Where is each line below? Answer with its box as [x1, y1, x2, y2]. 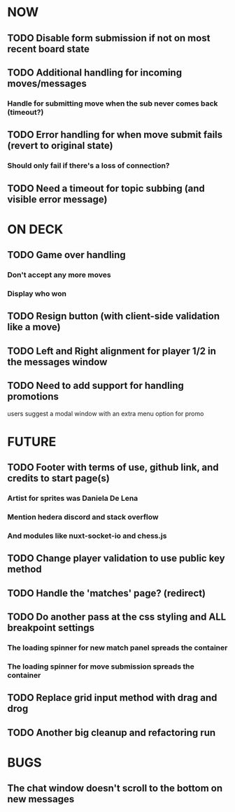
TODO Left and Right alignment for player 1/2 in [7, 345, 217, 357]
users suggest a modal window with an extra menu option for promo [7, 409, 204, 418]
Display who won [7, 289, 66, 299]
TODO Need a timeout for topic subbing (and [7, 183, 205, 194]
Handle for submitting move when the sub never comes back [7, 99, 218, 108]
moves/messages [7, 78, 87, 90]
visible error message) [7, 193, 108, 205]
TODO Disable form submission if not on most [7, 32, 211, 44]
